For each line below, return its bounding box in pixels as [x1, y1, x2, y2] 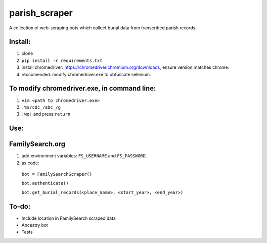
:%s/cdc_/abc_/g [21, 104, 61, 110]
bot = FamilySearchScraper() [21, 171, 92, 177]
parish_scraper [9, 7, 73, 18]
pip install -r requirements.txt [21, 57, 103, 63]
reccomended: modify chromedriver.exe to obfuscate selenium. [21, 71, 151, 77]
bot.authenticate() [21, 181, 69, 186]
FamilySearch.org [9, 140, 65, 148]
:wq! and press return [21, 111, 71, 117]
